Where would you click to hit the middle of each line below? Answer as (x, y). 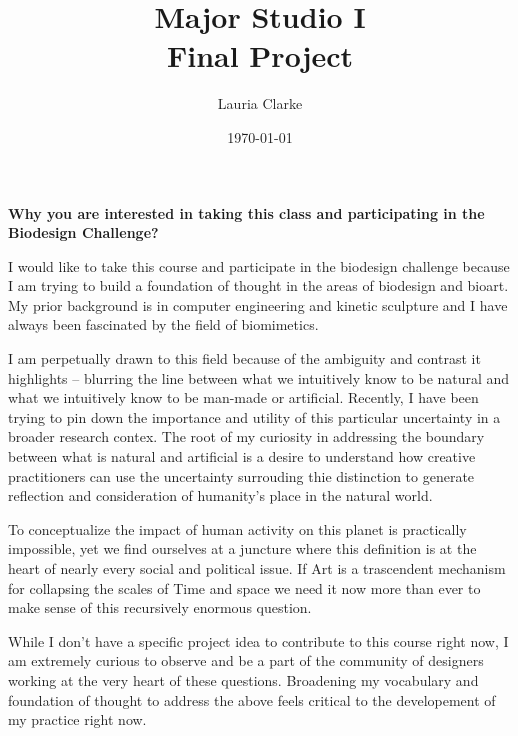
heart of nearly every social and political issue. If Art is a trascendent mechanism (257, 568)
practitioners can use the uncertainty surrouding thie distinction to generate (241, 475)
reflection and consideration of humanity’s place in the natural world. (220, 495)
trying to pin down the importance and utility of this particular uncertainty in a (254, 416)
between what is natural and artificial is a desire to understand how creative (242, 456)
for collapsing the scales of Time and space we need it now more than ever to (244, 587)
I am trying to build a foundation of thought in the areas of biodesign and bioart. (258, 285)
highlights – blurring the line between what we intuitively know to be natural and (259, 377)
